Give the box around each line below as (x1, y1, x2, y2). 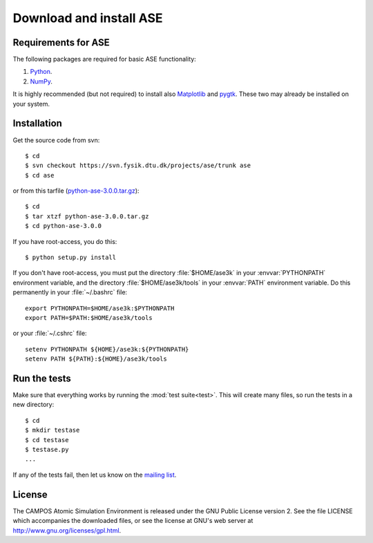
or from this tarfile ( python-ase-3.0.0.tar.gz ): (12, 187, 140, 195)
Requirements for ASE (12, 37, 110, 48)
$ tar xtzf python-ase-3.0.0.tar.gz (25, 212, 149, 220)
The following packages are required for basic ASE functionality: (12, 55, 196, 64)
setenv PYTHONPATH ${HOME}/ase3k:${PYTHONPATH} (25, 345, 189, 353)
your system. (12, 99, 50, 108)
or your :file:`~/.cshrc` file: (12, 329, 87, 338)
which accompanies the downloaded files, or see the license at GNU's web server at (12, 517, 254, 525)
